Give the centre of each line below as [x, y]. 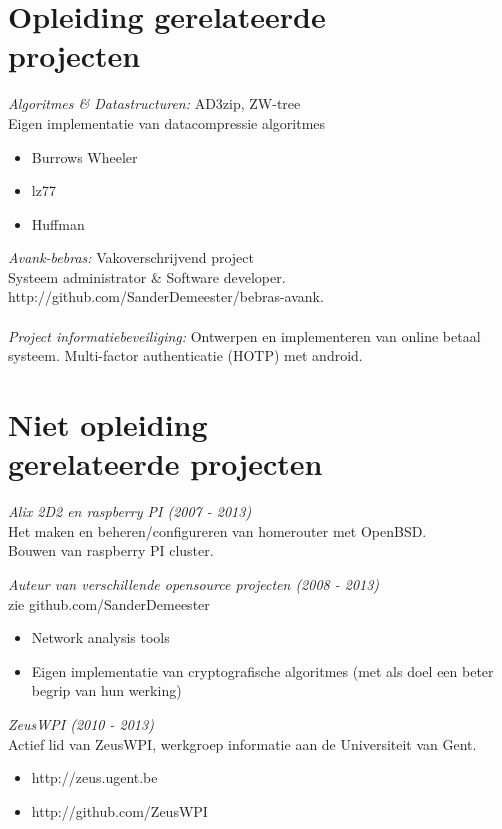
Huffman [58, 223]
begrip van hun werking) [106, 690]
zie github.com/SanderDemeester [109, 603]
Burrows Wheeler [84, 156]
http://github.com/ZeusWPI [119, 810]
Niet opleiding [108, 424]
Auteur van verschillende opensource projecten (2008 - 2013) [194, 583]
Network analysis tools [100, 637]
